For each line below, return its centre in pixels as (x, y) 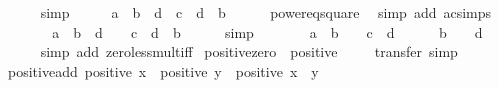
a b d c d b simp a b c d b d (267, 31)
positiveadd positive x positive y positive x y (163, 70)
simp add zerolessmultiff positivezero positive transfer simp (249, 51)
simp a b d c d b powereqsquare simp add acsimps (266, 12)
